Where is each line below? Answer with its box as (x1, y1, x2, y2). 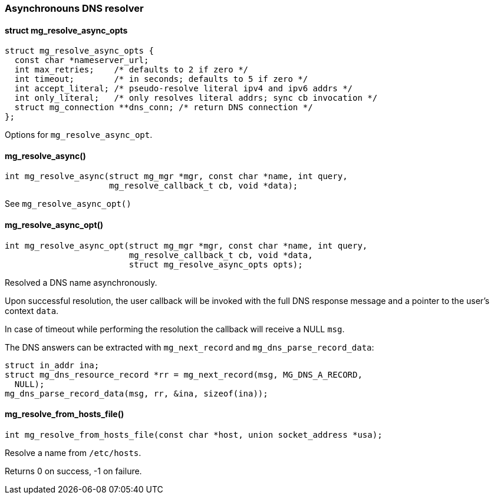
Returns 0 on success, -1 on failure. (5, 465, 142, 476)
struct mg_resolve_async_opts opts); (129, 259, 303, 269)
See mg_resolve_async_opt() (5, 199, 131, 209)
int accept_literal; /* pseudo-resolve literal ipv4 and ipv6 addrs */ (14, 84, 353, 94)
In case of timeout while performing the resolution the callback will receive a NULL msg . (5, 323, 345, 334)
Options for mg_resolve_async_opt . (5, 130, 153, 140)
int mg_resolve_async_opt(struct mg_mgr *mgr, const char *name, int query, (5, 240, 368, 250)
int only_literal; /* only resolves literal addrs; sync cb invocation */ (14, 93, 378, 103)
